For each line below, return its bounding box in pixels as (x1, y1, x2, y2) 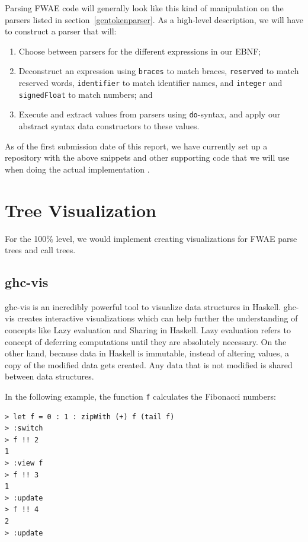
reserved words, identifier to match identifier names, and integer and (18, 76, 283, 89)
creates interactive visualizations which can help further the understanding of (17, 312, 298, 324)
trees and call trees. (5, 244, 76, 256)
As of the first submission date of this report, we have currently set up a (5, 139, 268, 152)
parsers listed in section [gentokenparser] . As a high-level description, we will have (5, 13, 303, 25)
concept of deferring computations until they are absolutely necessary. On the (5, 335, 287, 347)
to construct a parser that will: (5, 25, 117, 37)
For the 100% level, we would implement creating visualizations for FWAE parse (5, 232, 297, 244)
